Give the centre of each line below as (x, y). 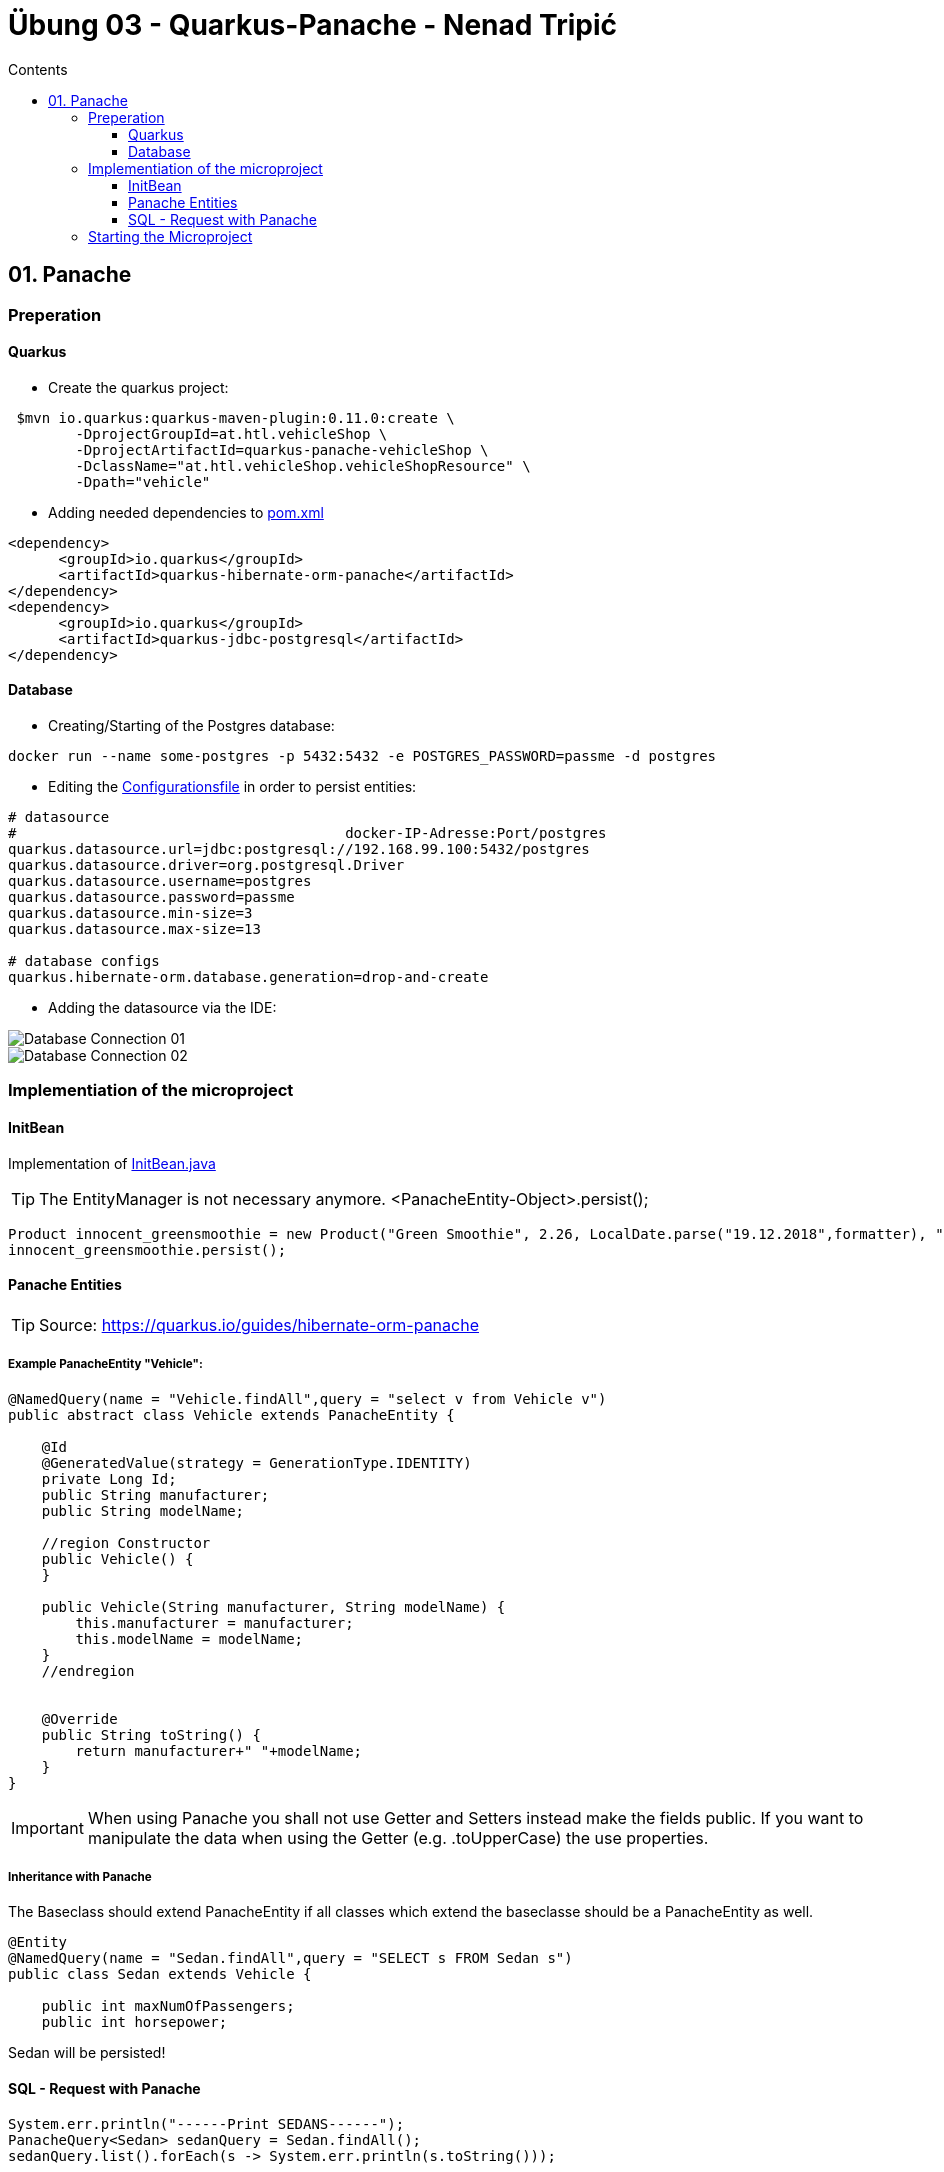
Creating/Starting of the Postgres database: (191, 726)
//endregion (88, 1670)
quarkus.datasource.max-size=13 (134, 929)
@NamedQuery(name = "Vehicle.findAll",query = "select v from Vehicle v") (307, 1398)
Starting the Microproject (170, 236)
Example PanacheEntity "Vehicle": (105, 1364)
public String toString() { (151, 1734)
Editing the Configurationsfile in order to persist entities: (232, 787)
